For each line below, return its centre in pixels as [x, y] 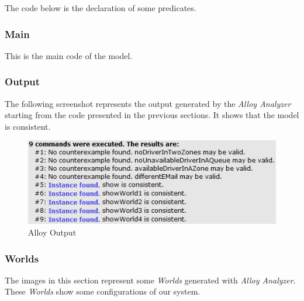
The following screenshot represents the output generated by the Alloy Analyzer [148, 103]
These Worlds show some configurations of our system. [103, 291]
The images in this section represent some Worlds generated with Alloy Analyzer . [150, 280]
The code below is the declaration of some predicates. [101, 8]
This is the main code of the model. [69, 55]
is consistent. [28, 126]
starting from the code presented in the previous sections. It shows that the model [152, 115]
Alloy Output [52, 232]
